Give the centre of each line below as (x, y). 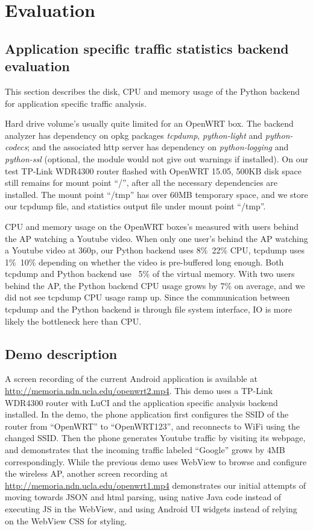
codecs (16, 147)
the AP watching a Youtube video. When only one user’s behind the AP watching (156, 238)
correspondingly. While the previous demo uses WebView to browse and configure (156, 461)
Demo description (61, 353)
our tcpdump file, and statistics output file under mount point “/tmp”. (135, 206)
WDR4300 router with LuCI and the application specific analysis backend (141, 402)
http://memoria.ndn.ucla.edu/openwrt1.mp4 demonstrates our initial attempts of (156, 485)
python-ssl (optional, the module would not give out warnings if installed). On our (156, 158)
